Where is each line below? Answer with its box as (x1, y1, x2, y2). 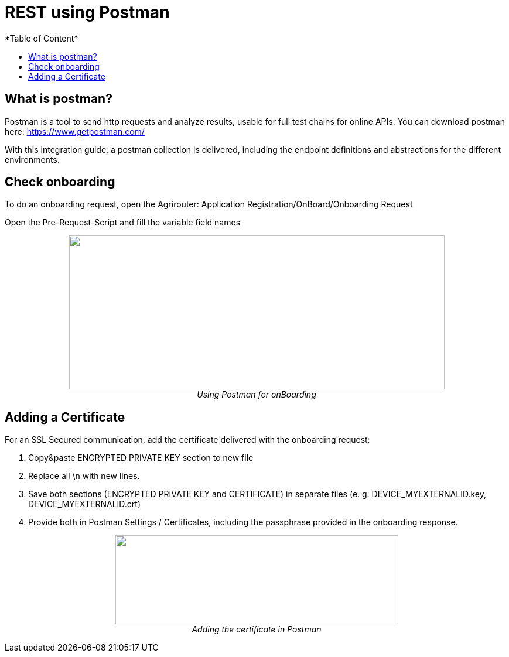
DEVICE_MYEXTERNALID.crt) (28, 499, 141, 509)
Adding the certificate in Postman (192, 624, 322, 635)
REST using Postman (5, 2, 170, 22)
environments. (5, 154, 60, 165)
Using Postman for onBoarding (197, 389, 316, 400)
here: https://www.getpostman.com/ (5, 126, 145, 136)
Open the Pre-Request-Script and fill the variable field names (5, 217, 241, 228)
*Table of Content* (5, 33, 78, 43)
